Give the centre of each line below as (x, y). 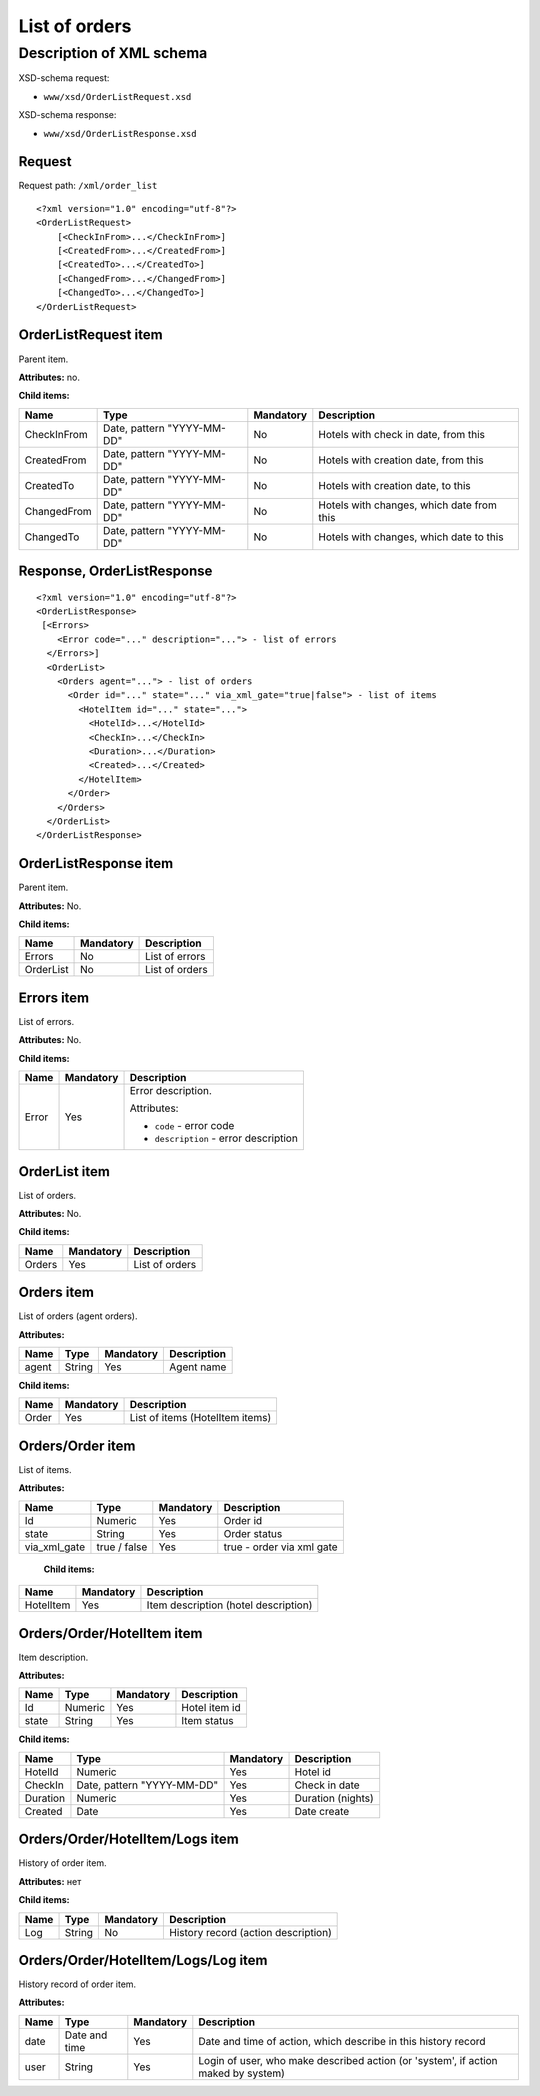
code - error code (194, 1126)
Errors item (54, 997)
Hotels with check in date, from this (401, 434)
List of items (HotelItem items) (200, 1418)
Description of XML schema (113, 53)
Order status (253, 1533)
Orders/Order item (77, 1445)
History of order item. (62, 1863)
